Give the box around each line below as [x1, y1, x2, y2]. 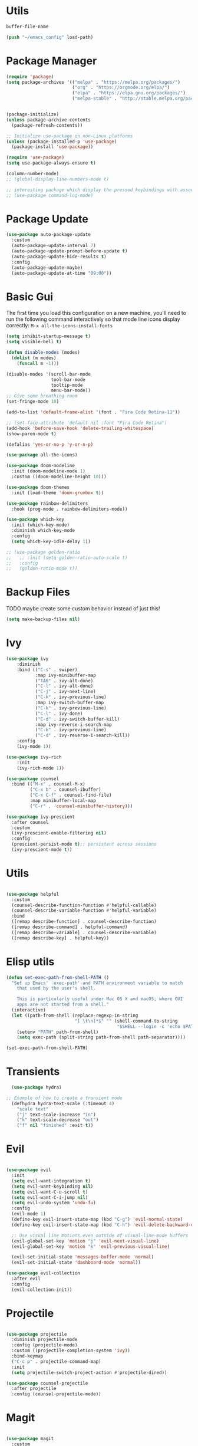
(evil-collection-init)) [11, 1287, 72, 1293]
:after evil [11, 1276, 41, 1281]
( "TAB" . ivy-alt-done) [35, 678, 94, 683]
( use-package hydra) [11, 1084, 62, 1090]
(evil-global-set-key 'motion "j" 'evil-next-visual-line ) [11, 1238, 160, 1244]
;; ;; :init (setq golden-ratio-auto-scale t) [6, 554, 128, 561]
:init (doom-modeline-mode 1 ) [11, 468, 85, 474]
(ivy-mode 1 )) [16, 744, 51, 750]
